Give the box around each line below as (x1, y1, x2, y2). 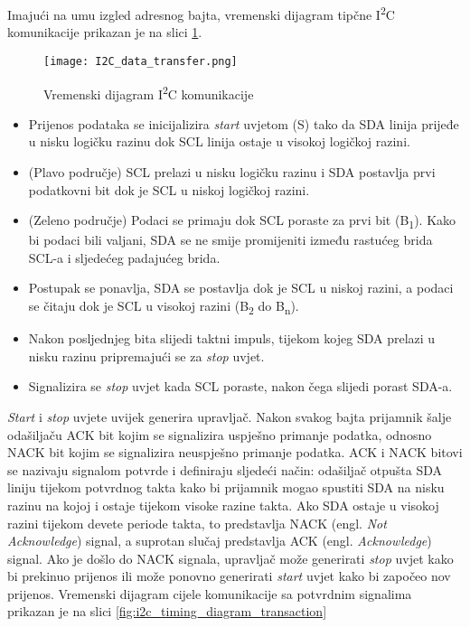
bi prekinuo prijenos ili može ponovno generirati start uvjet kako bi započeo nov (7, 566, 451, 585)
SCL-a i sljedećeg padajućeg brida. (28, 248, 221, 267)
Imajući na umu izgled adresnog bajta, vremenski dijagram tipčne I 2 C (7, 3, 395, 23)
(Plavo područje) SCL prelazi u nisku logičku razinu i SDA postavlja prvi (28, 162, 436, 181)
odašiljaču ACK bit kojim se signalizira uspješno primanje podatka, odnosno (7, 425, 432, 444)
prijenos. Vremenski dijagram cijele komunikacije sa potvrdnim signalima (7, 584, 412, 603)
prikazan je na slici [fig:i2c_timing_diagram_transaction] (7, 602, 327, 621)
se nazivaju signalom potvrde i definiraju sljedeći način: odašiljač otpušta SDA (7, 460, 442, 479)
